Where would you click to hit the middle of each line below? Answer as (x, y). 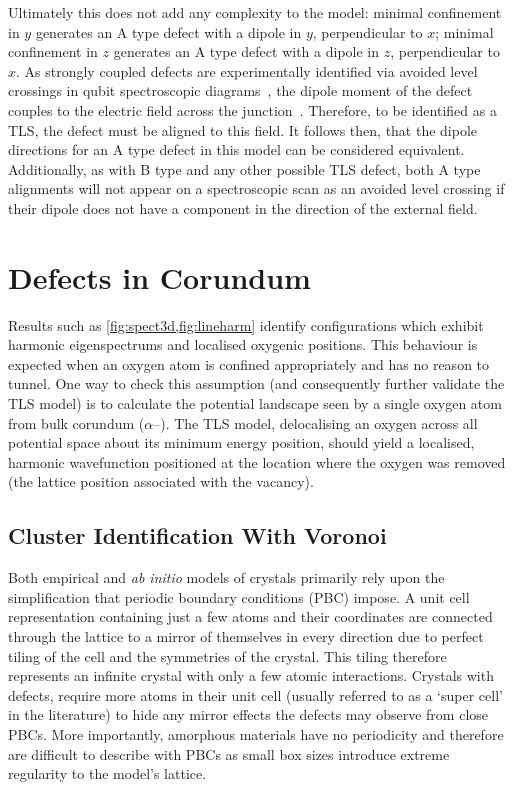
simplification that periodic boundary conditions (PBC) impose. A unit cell (239, 596)
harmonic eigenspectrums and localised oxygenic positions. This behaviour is (243, 344)
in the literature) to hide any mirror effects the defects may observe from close (248, 714)
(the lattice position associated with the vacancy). (161, 481)
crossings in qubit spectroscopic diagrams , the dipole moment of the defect (240, 90)
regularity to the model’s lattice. (107, 773)
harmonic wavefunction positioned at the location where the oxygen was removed (257, 461)
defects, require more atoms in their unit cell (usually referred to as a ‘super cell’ (255, 694)
